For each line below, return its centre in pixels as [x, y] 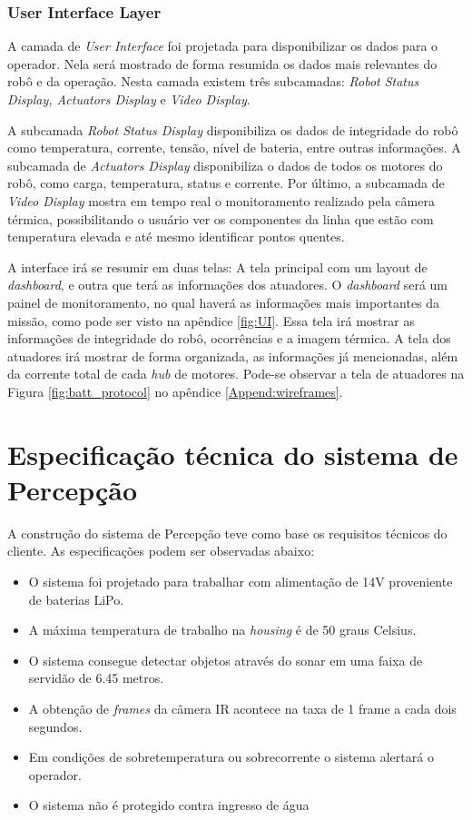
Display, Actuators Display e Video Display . [129, 99]
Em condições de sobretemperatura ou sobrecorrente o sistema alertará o [231, 757]
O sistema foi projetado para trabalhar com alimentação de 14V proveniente [241, 581]
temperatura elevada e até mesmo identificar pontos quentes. [176, 237]
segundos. [55, 726]
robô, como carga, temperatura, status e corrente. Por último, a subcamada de [226, 183]
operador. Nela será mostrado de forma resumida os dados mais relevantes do [222, 63]
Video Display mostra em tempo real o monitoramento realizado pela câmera [221, 200]
